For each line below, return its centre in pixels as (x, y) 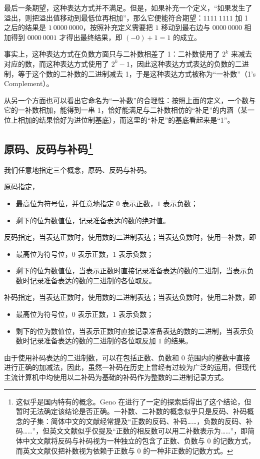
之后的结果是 (25, 27)
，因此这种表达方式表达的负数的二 (186, 63)
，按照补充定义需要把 (118, 27)
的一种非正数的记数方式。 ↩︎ (188, 450)
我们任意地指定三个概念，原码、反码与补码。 (77, 169)
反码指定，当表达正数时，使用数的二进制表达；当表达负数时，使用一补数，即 (130, 237)
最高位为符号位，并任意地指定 (65, 203)
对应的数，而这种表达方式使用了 (56, 63)
